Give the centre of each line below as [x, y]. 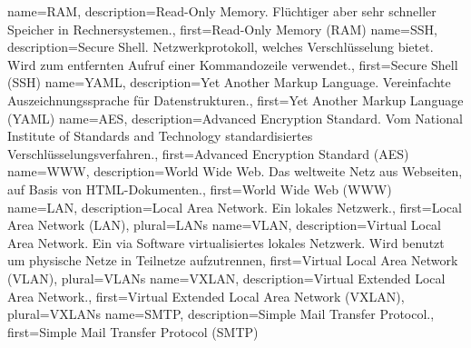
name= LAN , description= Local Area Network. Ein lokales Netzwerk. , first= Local [235, 207]
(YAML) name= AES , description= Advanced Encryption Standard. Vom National [235, 118]
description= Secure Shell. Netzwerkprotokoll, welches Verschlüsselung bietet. [221, 47]
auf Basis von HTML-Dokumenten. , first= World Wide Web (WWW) [200, 189]
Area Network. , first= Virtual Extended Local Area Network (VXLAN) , [206, 296]
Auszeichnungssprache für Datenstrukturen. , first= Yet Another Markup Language [235, 99]
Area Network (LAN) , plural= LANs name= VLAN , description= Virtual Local [224, 225]
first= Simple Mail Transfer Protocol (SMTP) [133, 331]
